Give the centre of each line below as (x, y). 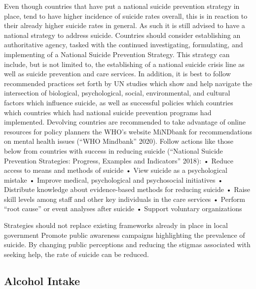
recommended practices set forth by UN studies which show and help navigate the (128, 83)
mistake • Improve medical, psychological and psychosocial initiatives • (114, 179)
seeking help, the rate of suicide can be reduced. (76, 254)
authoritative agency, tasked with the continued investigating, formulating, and (124, 45)
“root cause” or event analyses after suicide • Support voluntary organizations (123, 209)
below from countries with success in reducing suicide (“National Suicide (113, 150)
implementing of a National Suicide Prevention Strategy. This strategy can (117, 54)
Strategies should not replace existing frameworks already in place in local (116, 225)
